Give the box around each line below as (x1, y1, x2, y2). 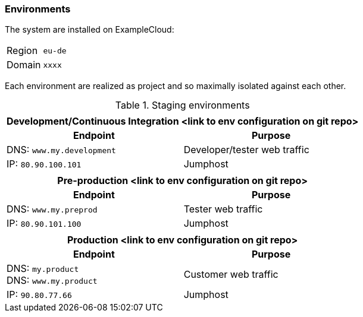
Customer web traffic (183, 268, 278, 281)
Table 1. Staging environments (115, 99, 250, 112)
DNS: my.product (7, 262, 79, 275)
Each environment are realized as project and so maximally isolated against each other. (5, 81, 346, 91)
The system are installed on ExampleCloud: (5, 24, 174, 35)
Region (7, 45, 38, 57)
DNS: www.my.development (7, 144, 116, 156)
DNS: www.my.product (7, 274, 98, 287)
